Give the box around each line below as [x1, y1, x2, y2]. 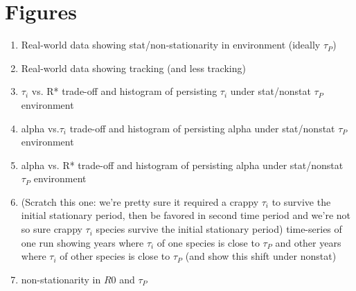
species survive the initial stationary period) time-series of [96, 222, 342, 236]
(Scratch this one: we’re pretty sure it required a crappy [21, 194, 259, 209]
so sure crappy [21, 222, 82, 236]
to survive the [272, 194, 331, 209]
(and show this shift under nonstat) [185, 249, 337, 263]
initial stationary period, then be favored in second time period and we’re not [21, 208, 351, 222]
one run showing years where [21, 235, 144, 249]
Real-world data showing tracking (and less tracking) [21, 60, 246, 75]
